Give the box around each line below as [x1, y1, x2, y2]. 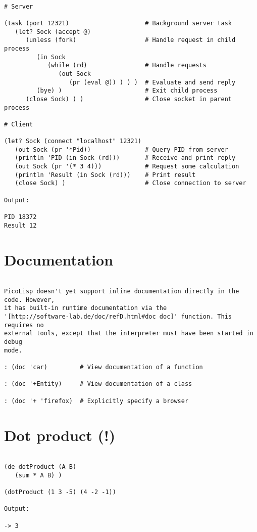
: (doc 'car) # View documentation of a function [4, 364, 203, 371]
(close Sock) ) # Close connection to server [15, 180, 246, 187]
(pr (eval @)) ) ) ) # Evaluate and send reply [69, 78, 236, 86]
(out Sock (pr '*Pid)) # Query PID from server [15, 146, 228, 153]
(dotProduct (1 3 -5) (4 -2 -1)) [4, 489, 116, 496]
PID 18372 [4, 213, 37, 221]
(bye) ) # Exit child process [36, 87, 218, 95]
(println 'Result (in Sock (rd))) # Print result [15, 171, 196, 179]
